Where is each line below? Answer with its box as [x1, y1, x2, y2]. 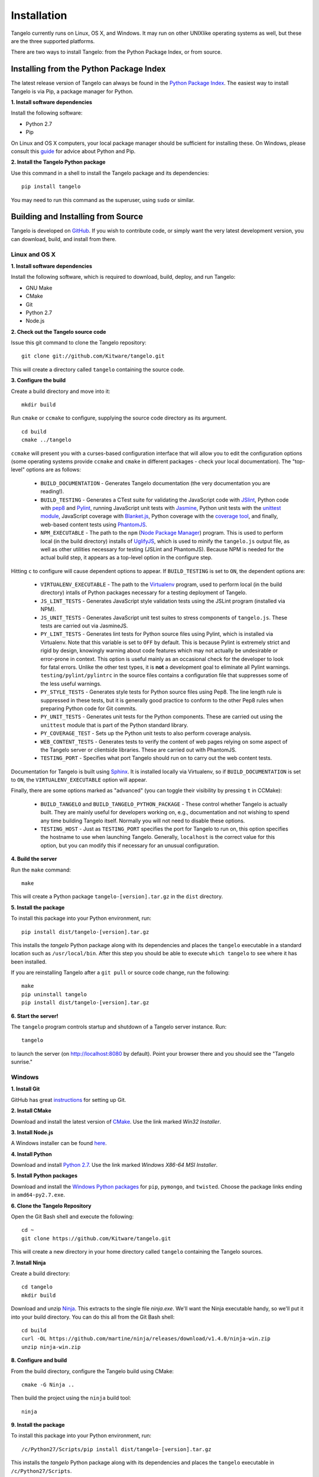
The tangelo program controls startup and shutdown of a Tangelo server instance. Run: [11, 1023, 227, 1030]
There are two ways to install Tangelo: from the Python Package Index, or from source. [11, 48, 223, 56]
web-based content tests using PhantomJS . [40, 520, 148, 528]
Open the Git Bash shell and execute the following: [11, 1213, 134, 1220]
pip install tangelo [21, 183, 81, 190]
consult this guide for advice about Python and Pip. [11, 148, 136, 155]
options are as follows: [25, 466, 81, 473]
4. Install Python [11, 1150, 53, 1157]
